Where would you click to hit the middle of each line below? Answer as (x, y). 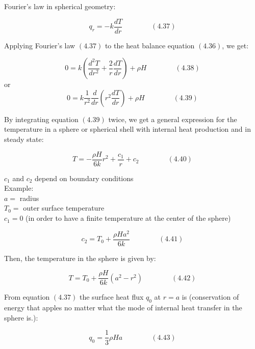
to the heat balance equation (150, 45)
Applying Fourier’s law (40, 45)
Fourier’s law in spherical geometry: (60, 6)
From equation (27, 297)
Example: (19, 188)
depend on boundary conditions (84, 178)
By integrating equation (41, 119)
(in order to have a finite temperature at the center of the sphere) (128, 218)
